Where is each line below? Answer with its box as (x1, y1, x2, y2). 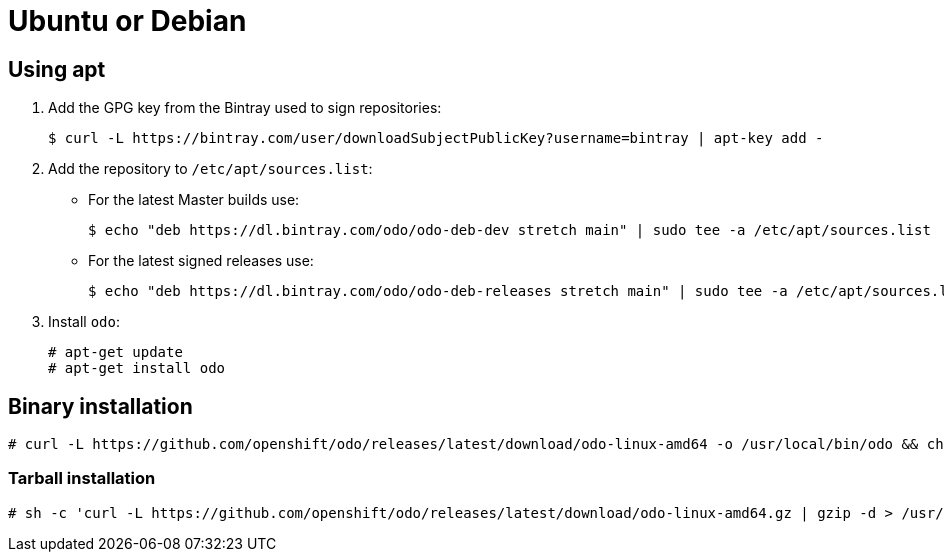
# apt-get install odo (48, 360, 226, 377)
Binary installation (8, 393, 193, 419)
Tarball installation (8, 468, 156, 489)
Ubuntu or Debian (8, 4, 247, 38)
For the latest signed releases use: (88, 252, 314, 270)
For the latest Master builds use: (88, 191, 300, 209)
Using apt (8, 56, 106, 82)
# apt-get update (48, 344, 183, 361)
